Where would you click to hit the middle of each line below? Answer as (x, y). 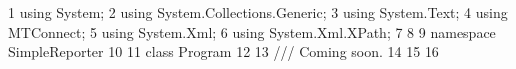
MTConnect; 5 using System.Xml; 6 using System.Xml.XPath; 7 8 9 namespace (252, 31)
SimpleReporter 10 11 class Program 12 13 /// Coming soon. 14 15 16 (223, 51)
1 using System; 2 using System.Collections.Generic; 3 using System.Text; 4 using (258, 12)
